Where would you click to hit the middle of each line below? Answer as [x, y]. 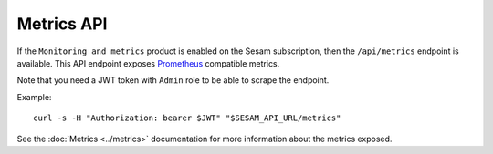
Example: [34, 97]
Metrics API [62, 24]
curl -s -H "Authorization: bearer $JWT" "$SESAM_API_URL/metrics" [187, 118]
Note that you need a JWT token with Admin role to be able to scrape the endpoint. [173, 80]
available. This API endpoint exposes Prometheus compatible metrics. [148, 63]
